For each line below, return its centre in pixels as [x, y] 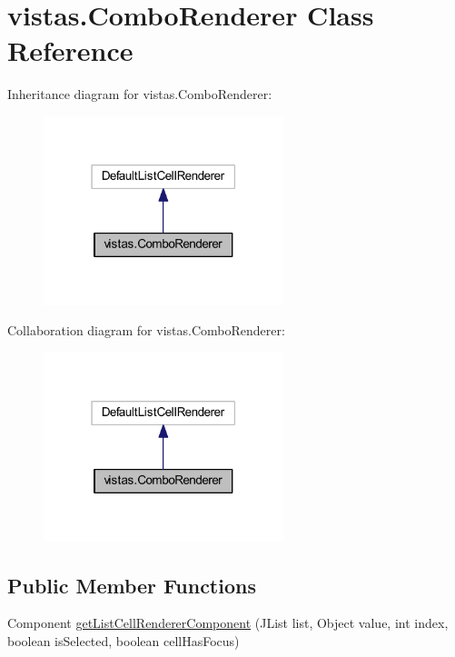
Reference [70, 50]
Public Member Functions [132, 585]
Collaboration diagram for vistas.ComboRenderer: [146, 330]
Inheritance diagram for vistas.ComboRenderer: [140, 94]
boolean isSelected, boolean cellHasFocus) [124, 640]
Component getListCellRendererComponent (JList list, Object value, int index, [228, 623]
